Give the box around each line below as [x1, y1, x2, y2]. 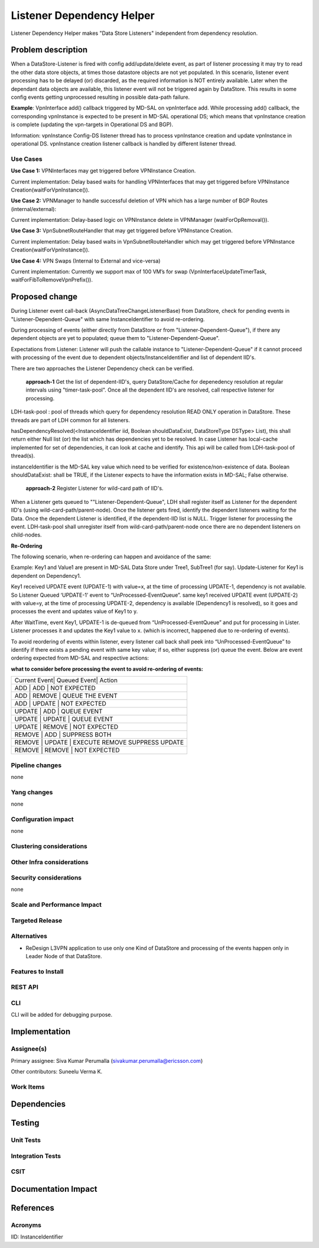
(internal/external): [11, 205, 56, 212]
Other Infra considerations [11, 858, 89, 866]
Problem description [11, 45, 88, 55]
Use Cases [11, 154, 43, 163]
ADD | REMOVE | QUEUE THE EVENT [14, 692, 118, 700]
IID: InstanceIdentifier [11, 1233, 63, 1240]
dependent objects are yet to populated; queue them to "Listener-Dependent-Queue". [11, 335, 220, 342]
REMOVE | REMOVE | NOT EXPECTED [14, 746, 120, 754]
